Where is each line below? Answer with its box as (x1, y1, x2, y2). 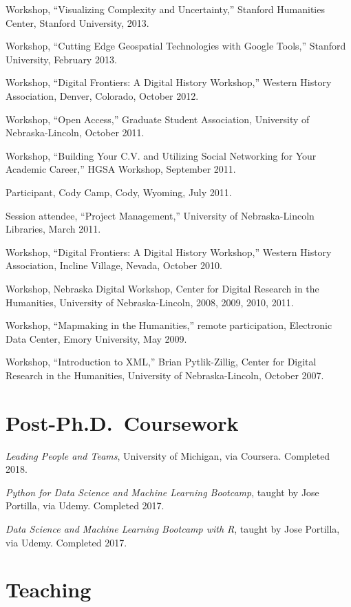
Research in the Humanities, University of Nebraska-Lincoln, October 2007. (6, 368, 324, 382)
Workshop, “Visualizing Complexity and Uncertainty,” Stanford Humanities (6, 2, 325, 16)
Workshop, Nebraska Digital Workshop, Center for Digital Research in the (6, 281, 319, 295)
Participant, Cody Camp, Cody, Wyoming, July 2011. (6, 184, 232, 199)
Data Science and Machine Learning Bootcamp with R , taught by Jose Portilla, (6, 521, 340, 535)
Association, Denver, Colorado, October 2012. (6, 88, 199, 103)
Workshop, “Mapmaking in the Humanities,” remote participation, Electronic (6, 318, 332, 332)
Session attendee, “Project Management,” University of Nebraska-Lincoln (6, 208, 315, 222)
